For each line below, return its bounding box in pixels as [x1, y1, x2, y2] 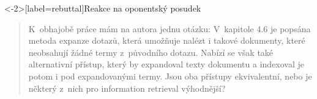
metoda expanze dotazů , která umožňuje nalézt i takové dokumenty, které [28, 34, 305, 47]
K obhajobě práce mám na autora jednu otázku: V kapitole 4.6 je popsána [28, 22, 311, 35]
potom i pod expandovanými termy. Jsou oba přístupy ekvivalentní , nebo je [28, 69, 312, 82]
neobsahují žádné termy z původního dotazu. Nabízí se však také [28, 46, 274, 58]
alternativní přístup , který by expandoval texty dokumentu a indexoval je [28, 58, 305, 70]
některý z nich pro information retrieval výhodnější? [28, 81, 226, 94]
